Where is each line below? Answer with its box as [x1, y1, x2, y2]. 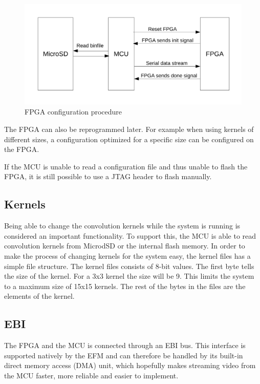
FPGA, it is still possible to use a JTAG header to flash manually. [4, 171, 212, 182]
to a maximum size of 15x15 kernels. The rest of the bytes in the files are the [4, 280, 246, 291]
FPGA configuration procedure [25, 106, 122, 117]
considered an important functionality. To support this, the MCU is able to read [4, 230, 256, 241]
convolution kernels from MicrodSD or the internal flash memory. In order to [4, 240, 245, 251]
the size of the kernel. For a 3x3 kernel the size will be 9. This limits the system [4, 271, 254, 281]
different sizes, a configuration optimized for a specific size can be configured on [4, 133, 254, 144]
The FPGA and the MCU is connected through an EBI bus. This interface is [4, 340, 246, 351]
